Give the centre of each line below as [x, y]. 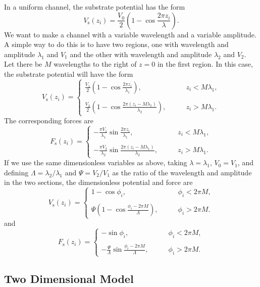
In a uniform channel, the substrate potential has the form [95, 7]
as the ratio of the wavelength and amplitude [182, 172]
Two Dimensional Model [69, 278]
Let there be [23, 64]
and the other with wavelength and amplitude [141, 54]
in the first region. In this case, [205, 64]
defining [16, 172]
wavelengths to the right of [95, 64]
